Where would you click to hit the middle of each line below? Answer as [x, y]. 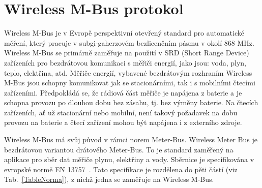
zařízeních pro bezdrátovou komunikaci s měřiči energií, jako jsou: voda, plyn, [125, 62]
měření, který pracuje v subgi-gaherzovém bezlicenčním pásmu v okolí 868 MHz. [129, 42]
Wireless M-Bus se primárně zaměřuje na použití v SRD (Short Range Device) [127, 53]
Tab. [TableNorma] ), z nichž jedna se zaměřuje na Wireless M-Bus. [109, 179]
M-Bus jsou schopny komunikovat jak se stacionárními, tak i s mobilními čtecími [130, 83]
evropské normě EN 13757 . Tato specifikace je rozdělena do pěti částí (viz [121, 169]
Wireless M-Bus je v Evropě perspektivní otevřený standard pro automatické [124, 33]
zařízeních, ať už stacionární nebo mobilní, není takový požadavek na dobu [121, 112]
